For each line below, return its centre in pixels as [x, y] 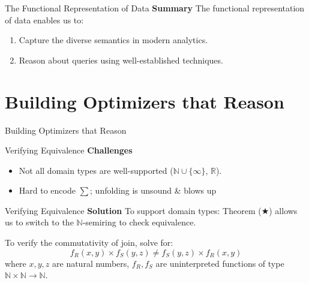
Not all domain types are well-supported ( [96, 170]
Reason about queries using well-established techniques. [121, 60]
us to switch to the [39, 222]
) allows [283, 210]
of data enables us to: [44, 19]
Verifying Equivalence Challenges [69, 150]
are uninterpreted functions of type [220, 263]
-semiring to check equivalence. [139, 222]
